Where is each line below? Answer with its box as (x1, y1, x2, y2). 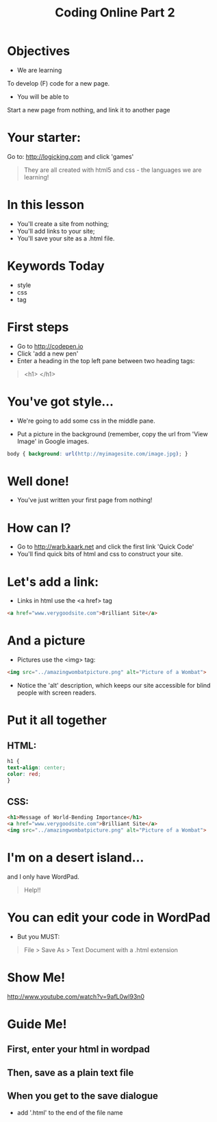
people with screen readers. (16, 688, 97, 697)
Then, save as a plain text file (7, 1067, 134, 1078)
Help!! (23, 886, 41, 894)
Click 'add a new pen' (16, 349, 79, 358)
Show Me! (7, 970, 66, 985)
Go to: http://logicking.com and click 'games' (7, 152, 134, 160)
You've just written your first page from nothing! (16, 496, 153, 504)
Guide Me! (7, 1016, 67, 1032)
